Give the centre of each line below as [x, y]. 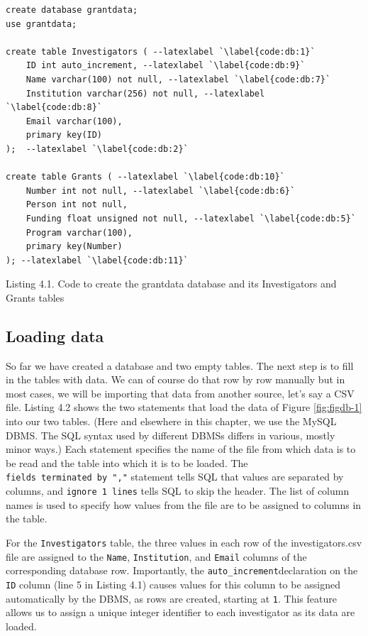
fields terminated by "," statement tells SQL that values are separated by [175, 477]
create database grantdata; [72, 10]
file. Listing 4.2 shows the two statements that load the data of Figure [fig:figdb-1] [184, 407]
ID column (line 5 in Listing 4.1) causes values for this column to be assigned [173, 584]
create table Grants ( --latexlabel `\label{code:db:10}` [145, 177]
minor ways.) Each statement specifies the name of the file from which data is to [181, 449]
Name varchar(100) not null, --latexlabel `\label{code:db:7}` [178, 79]
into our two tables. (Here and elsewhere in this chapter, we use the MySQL [171, 421]
